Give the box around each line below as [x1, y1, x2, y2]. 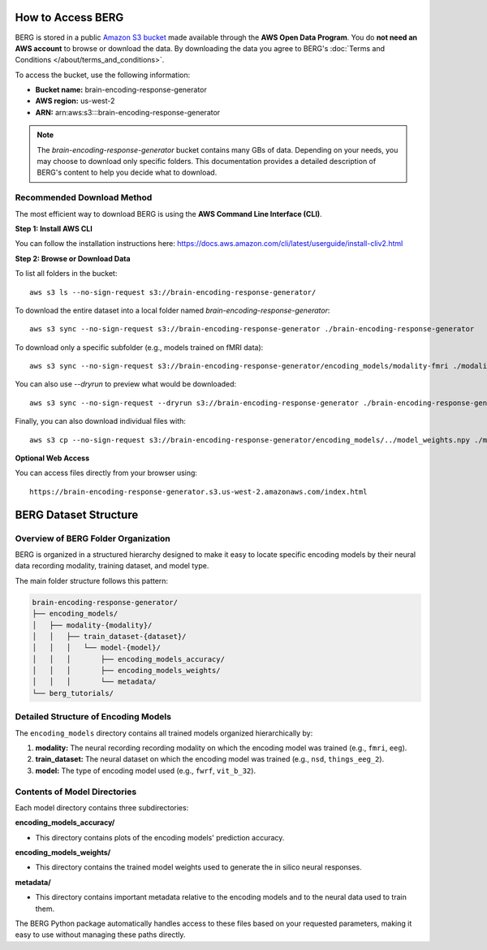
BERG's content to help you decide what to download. [37, 167, 218, 178]
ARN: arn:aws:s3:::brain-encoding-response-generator [35, 107, 221, 117]
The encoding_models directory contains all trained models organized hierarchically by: [15, 728, 313, 738]
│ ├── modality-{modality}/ [32, 620, 153, 629]
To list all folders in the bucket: [15, 269, 118, 279]
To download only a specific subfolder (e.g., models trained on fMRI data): [15, 342, 264, 352]
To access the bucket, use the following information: [15, 70, 191, 80]
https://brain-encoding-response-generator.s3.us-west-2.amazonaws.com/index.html [29, 487, 368, 496]
